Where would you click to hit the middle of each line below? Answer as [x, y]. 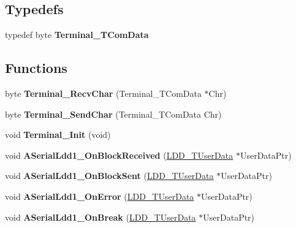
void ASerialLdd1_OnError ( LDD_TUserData [100, 196]
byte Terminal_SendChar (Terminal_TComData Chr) [113, 114]
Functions [36, 68]
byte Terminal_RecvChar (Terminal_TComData [103, 93]
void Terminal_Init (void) [58, 135]
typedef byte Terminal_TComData [77, 35]
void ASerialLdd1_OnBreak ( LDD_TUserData [101, 217]
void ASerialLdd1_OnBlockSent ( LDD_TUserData [109, 176]
